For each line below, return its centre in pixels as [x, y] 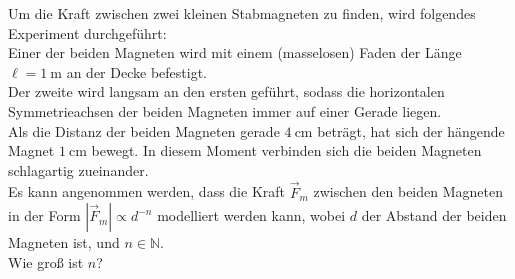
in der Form [44, 215]
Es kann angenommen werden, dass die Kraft [147, 191]
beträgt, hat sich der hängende [411, 130]
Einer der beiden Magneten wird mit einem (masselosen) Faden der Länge [235, 52]
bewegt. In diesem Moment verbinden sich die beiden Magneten [286, 150]
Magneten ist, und [64, 242]
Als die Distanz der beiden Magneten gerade [144, 130]
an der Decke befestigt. [136, 71]
